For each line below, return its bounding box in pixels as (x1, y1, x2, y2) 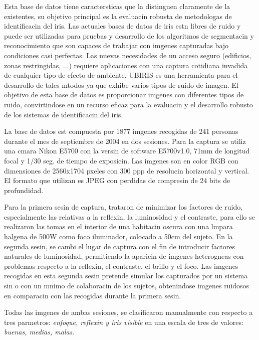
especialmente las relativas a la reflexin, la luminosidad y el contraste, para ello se (4, 211, 255, 222)
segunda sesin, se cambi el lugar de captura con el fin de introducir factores (4, 241, 235, 251)
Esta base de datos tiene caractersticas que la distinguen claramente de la (4, 1, 230, 11)
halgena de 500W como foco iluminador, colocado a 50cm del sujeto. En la (4, 231, 233, 242)
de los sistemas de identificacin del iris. (4, 109, 123, 119)
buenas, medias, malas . (4, 326, 75, 337)
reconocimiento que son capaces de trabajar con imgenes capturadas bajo (4, 40, 229, 51)
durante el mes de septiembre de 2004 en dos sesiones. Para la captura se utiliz (4, 135, 246, 146)
